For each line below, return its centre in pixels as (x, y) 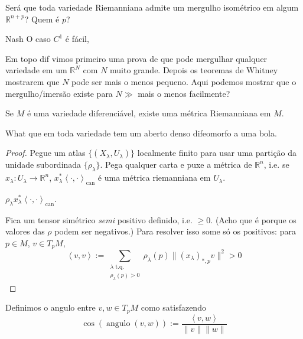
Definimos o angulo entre (50, 307)
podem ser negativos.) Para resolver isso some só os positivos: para (175, 231)
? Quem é (42, 19)
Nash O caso (28, 39)
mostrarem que (32, 81)
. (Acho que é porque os (253, 219)
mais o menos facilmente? (184, 93)
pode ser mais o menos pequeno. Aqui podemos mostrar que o (184, 81)
